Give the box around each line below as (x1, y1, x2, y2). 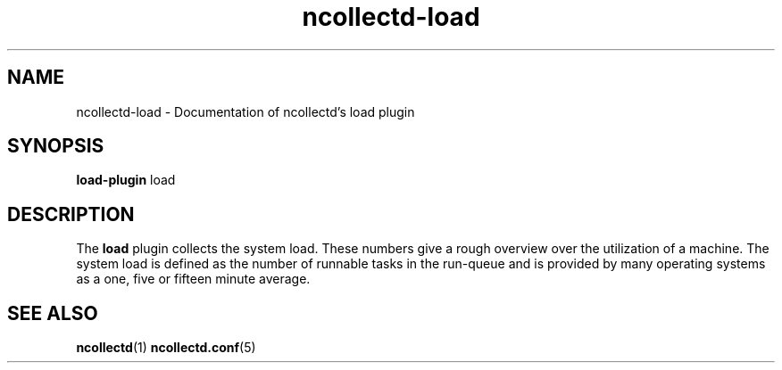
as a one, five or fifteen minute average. (76, 271, 311, 287)
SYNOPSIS (7, 135, 104, 158)
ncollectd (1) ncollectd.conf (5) (76, 340, 256, 356)
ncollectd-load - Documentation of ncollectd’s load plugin (76, 103, 415, 119)
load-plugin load (76, 172, 176, 188)
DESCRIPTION (7, 202, 135, 226)
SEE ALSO (7, 301, 98, 325)
